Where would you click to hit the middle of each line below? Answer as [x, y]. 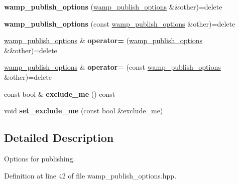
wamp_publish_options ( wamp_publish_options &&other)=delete [113, 7]
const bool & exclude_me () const [60, 94]
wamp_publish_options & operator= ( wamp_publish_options [103, 40]
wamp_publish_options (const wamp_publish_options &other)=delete [120, 23]
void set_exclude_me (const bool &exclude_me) [84, 111]
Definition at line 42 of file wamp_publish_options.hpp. [90, 175]
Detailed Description [59, 138]
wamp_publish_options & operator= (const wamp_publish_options [112, 67]
